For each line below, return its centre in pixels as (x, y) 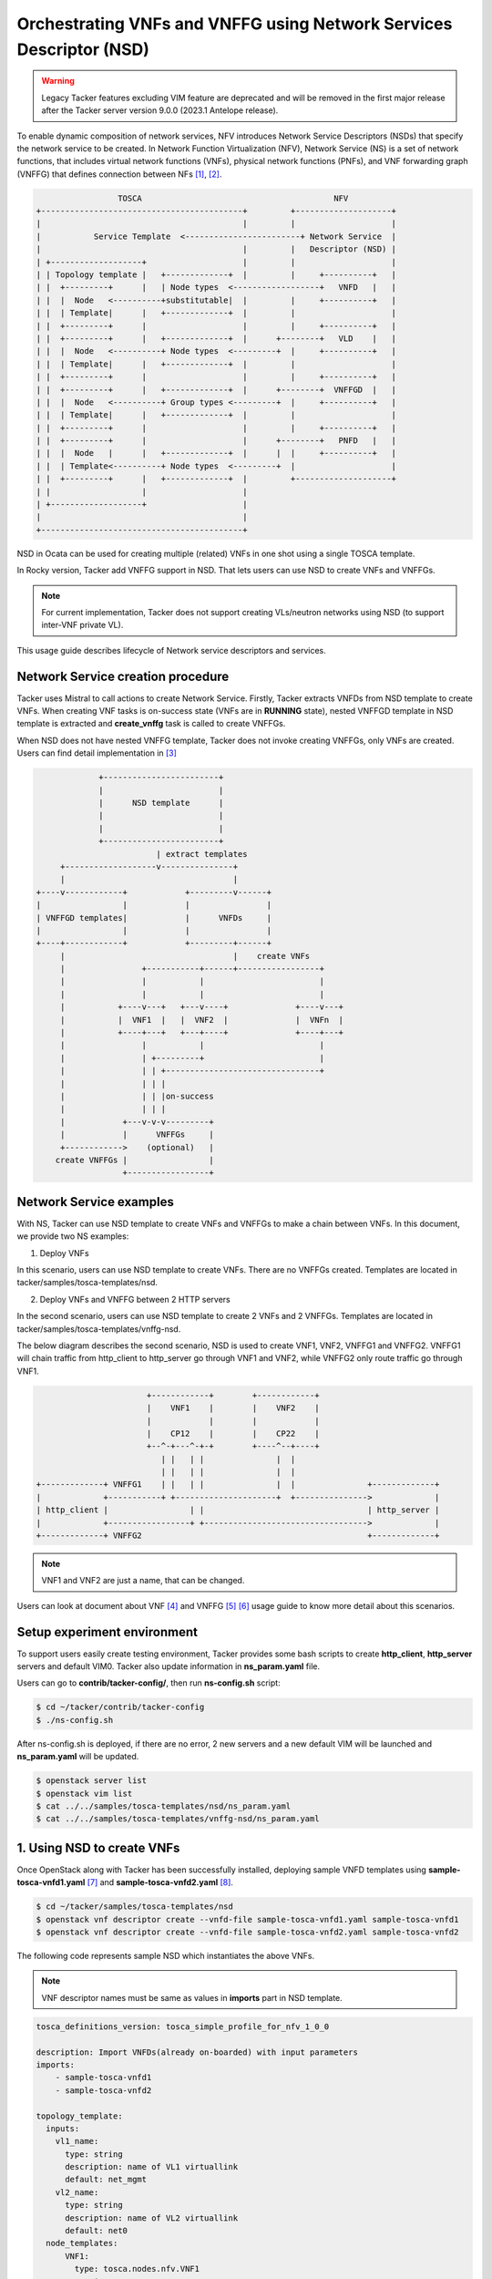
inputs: (63, 2128)
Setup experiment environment (107, 1632)
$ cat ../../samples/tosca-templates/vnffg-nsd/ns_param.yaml (178, 1819)
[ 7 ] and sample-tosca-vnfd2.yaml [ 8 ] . (160, 1882)
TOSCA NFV (233, 198)
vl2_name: (77, 2192)
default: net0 (96, 2231)
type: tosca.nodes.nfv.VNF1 (137, 2269)
